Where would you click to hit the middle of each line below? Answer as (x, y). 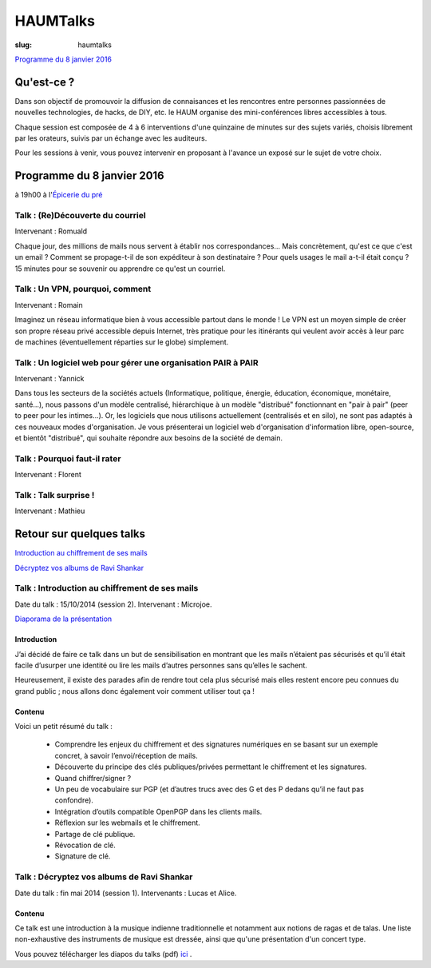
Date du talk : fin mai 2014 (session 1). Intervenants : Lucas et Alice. (126, 893)
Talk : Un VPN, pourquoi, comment (83, 289)
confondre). (74, 800)
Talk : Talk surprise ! (55, 495)
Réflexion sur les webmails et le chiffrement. (128, 823)
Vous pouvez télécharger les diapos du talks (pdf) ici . (103, 954)
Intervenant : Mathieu (50, 511)
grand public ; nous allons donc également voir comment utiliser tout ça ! (135, 691)
